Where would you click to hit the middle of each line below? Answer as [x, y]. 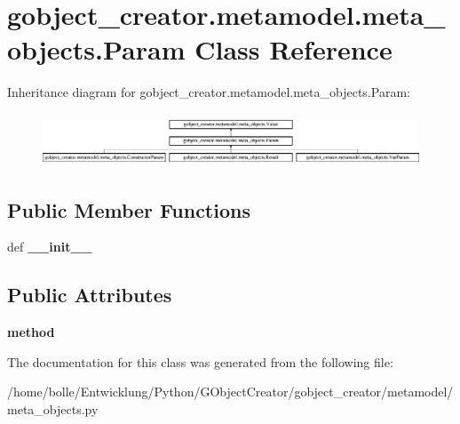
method [31, 332]
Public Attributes [90, 295]
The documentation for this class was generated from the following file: [200, 361]
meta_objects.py [53, 408]
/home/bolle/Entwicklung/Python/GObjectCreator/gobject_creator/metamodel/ [230, 392]
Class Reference [293, 49]
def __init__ [50, 247]
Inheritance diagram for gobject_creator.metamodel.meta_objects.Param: [209, 92]
